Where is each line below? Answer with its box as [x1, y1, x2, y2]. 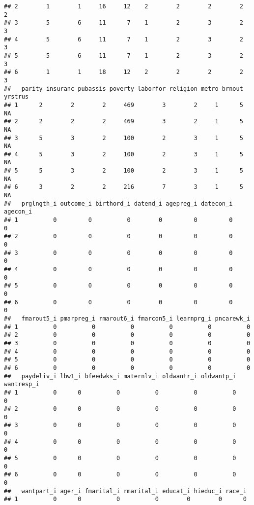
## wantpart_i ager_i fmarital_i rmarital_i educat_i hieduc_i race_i [4, 487, 247, 495]
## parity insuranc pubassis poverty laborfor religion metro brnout [4, 85, 243, 92]
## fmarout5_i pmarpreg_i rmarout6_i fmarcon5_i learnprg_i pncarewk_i [4, 315, 251, 322]
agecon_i [4, 208, 32, 216]
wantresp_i [4, 381, 39, 388]
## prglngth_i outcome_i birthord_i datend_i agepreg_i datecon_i [4, 200, 233, 207]
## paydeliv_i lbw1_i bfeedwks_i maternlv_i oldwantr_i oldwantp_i [4, 372, 236, 380]
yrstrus [4, 93, 29, 101]
